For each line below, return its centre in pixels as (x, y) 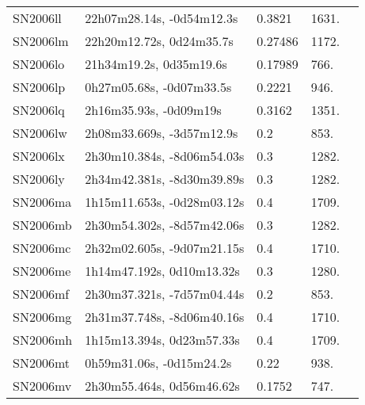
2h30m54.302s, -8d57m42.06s (165, 225)
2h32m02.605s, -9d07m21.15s (165, 248)
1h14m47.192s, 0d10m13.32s (162, 271)
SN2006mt (42, 363)
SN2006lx (39, 156)
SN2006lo (39, 64)
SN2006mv (42, 386)
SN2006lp (39, 87)
